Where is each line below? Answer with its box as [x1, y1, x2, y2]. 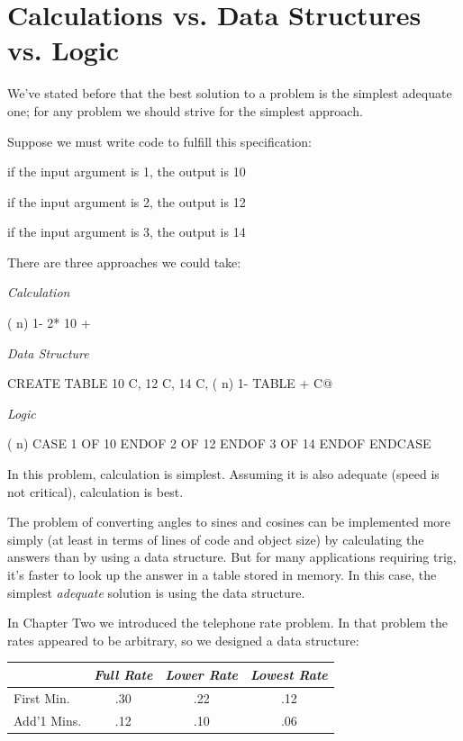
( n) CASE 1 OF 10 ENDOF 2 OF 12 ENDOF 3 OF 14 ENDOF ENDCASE [7, 434, 431, 453]
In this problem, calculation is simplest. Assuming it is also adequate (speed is [7, 465, 440, 483]
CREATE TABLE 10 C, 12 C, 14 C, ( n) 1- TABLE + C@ [7, 374, 333, 393]
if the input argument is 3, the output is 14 [7, 222, 246, 241]
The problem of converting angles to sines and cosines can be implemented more [7, 512, 450, 531]
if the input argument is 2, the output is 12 [7, 192, 246, 211]
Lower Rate [165, 664, 239, 683]
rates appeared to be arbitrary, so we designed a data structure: [7, 630, 359, 649]
